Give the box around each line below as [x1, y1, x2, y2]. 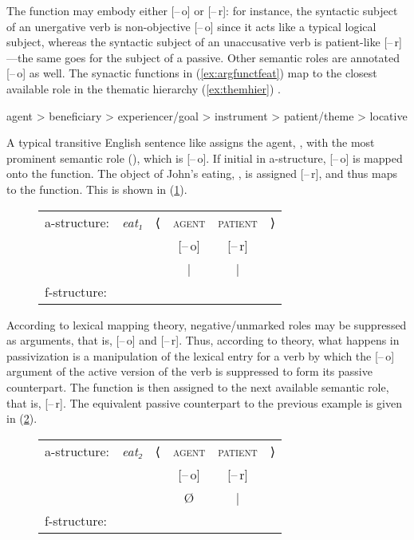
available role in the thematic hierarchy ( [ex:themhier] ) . [6, 80, 281, 97]
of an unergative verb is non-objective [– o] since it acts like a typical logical [6, 18, 377, 34]
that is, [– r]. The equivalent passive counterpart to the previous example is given [6, 394, 402, 411]
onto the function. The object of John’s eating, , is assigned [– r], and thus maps [6, 165, 397, 182]
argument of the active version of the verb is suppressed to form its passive [6, 363, 373, 380]
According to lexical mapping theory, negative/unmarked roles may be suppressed [6, 316, 407, 333]
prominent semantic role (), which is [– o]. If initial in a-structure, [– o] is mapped [6, 149, 403, 166]
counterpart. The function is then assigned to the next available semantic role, [6, 378, 389, 395]
